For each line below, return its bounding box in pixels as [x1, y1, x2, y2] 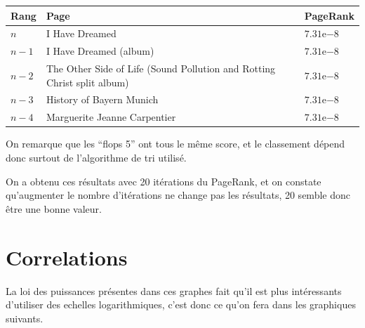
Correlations [6, 242, 128, 271]
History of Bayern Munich [46, 92, 159, 107]
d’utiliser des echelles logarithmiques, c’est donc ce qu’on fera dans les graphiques [6, 297, 356, 312]
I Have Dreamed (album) [46, 44, 154, 58]
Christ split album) [46, 74, 129, 89]
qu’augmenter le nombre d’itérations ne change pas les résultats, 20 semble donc [6, 188, 350, 202]
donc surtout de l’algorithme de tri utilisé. [6, 150, 187, 164]
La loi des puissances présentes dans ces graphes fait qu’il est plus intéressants [6, 283, 342, 298]
